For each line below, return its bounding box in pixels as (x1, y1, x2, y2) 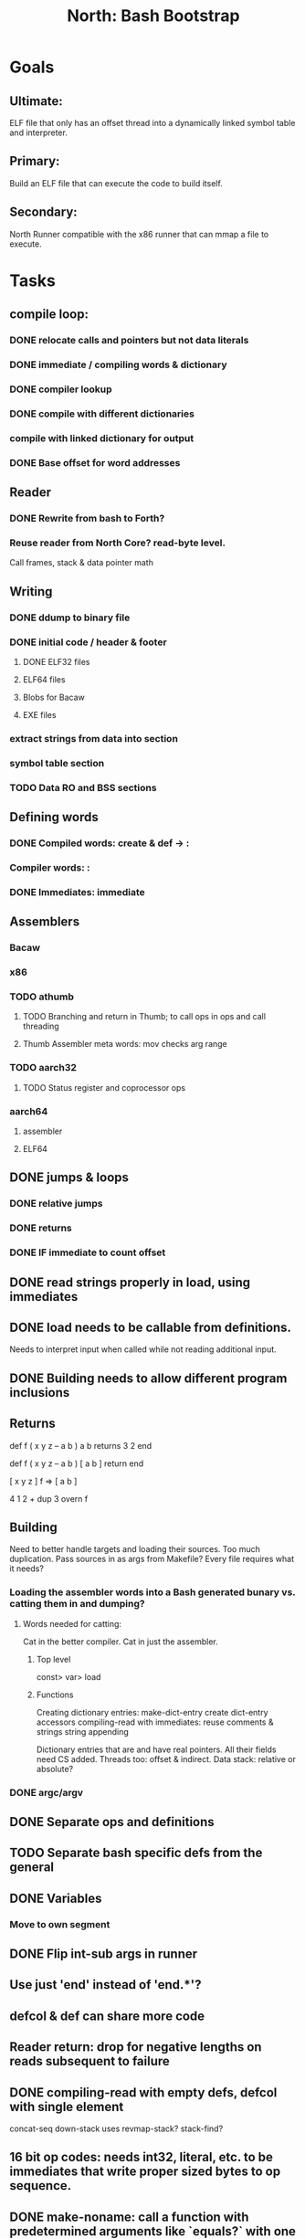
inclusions (9, 1385, 70, 1400)
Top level (36, 1653, 71, 1664)
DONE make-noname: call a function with (9, 2209, 249, 2224)
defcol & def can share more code (9, 2008, 205, 2023)
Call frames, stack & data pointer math (9, 557, 153, 568)
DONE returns (9, 1221, 73, 1234)
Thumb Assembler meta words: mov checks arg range (22, 1039, 228, 1050)
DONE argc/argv (9, 1786, 84, 1799)
